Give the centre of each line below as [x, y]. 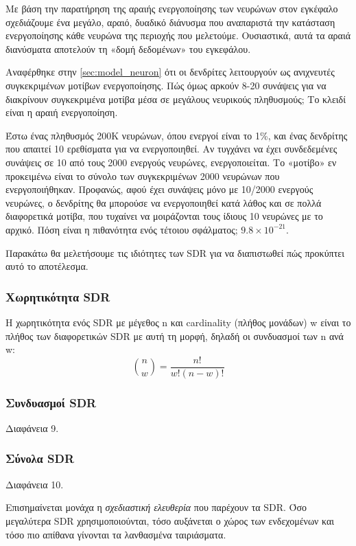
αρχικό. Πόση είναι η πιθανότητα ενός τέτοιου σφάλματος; [122, 229]
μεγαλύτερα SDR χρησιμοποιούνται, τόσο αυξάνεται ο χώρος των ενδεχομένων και [170, 520]
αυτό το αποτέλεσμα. [47, 266]
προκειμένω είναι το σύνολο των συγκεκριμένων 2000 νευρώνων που [143, 175]
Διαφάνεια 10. [35, 484]
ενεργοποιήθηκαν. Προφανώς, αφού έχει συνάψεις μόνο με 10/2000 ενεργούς [159, 189]
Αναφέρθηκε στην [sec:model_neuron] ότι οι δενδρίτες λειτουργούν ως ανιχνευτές [170, 72]
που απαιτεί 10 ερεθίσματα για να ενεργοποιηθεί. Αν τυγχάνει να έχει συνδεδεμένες [171, 149]
